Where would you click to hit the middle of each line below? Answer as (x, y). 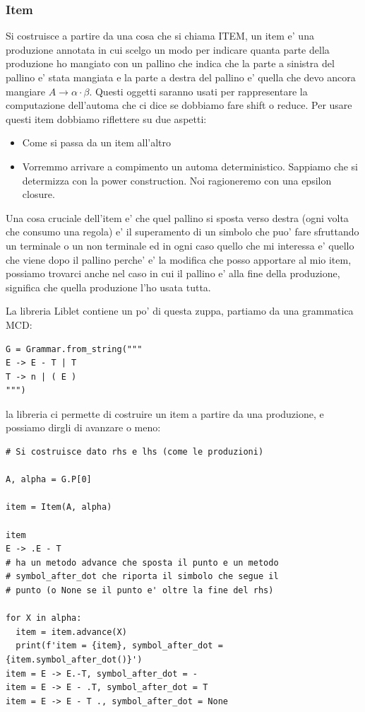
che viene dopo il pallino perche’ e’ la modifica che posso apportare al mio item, (179, 259)
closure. (38, 194)
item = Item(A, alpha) (59, 507)
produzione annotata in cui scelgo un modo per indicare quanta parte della (168, 49)
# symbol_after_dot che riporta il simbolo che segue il (142, 577)
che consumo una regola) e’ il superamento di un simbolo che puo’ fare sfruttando (182, 232)
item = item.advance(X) (71, 632)
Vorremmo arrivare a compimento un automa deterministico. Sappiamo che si (190, 166)
